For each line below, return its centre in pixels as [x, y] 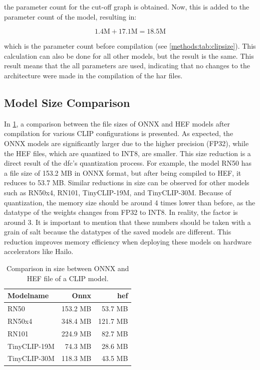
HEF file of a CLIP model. [68, 278]
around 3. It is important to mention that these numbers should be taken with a [127, 222]
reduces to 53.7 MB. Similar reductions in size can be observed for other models [127, 182]
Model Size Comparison [67, 102]
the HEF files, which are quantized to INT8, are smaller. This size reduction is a [127, 153]
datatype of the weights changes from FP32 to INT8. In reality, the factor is [121, 212]
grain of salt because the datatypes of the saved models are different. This [118, 232]
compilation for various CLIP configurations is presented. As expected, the [119, 133]
